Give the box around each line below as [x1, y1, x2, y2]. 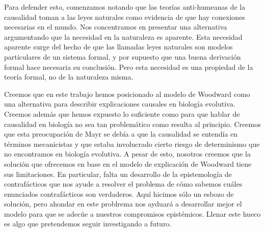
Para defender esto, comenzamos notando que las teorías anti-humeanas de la [4, 2, 246, 12]
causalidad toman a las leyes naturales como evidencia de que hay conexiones [4, 11, 245, 22]
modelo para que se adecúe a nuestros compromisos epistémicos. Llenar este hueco [4, 208, 261, 219]
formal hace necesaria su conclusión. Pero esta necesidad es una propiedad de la [4, 61, 253, 72]
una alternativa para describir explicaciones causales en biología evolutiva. [4, 98, 235, 109]
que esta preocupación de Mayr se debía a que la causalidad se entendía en [4, 128, 238, 139]
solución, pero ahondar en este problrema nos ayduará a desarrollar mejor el [4, 198, 242, 209]
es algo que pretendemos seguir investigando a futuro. [4, 218, 172, 229]
